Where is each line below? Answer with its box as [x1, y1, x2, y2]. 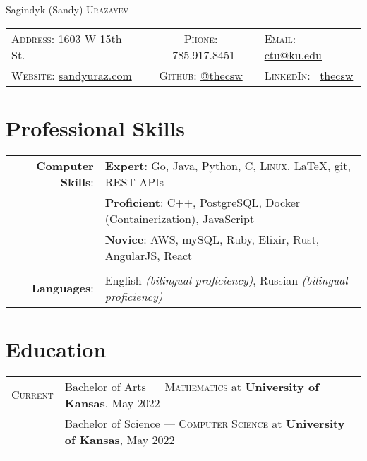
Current [11, 386, 54, 403]
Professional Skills [6, 113, 186, 142]
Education [6, 334, 107, 363]
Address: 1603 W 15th [11, 30, 122, 47]
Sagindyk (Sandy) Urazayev [6, 2, 128, 16]
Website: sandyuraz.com [11, 66, 132, 83]
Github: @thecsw [159, 66, 243, 83]
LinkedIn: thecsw [264, 66, 354, 83]
